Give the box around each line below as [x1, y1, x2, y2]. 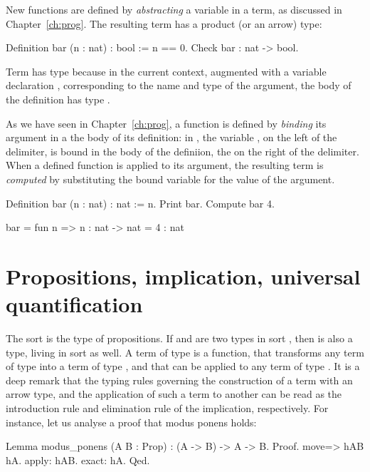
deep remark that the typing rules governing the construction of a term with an [6, 372, 353, 387]
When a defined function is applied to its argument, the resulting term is [6, 158, 324, 173]
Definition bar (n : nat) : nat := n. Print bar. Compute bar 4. [6, 195, 275, 210]
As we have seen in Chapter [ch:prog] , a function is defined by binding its [6, 116, 327, 130]
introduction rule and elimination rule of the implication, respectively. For [6, 401, 329, 415]
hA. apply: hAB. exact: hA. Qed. [6, 452, 150, 467]
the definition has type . [6, 91, 110, 106]
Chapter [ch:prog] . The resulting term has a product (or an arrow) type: [6, 16, 322, 31]
